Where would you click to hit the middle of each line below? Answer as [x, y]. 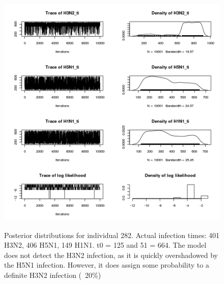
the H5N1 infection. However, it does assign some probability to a [107, 265]
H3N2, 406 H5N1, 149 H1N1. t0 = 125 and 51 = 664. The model [105, 245]
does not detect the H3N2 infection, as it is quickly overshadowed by [111, 255]
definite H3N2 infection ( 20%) [53, 275]
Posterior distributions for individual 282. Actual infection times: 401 [112, 235]
